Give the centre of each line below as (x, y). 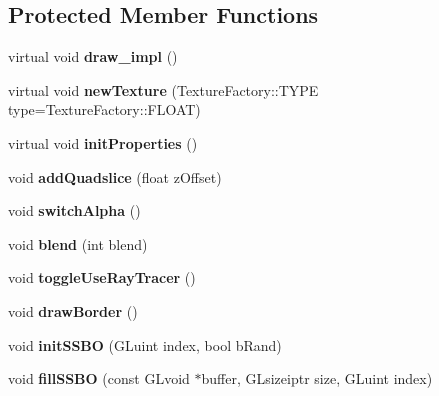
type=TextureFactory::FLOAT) (104, 109)
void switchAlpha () (74, 210)
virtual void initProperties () (103, 142)
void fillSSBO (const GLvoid (99, 378)
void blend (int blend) (78, 243)
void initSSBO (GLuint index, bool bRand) (145, 344)
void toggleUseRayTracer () (102, 277)
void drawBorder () (73, 310)
